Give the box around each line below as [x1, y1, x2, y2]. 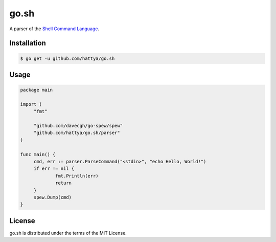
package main [20, 87, 53, 93]
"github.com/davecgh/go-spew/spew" [33, 123, 123, 129]
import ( [20, 101, 42, 107]
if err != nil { [33, 166, 75, 171]
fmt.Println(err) [55, 173, 99, 179]
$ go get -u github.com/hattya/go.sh [20, 55, 115, 61]
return [55, 180, 72, 186]
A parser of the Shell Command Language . [9, 26, 100, 32]
